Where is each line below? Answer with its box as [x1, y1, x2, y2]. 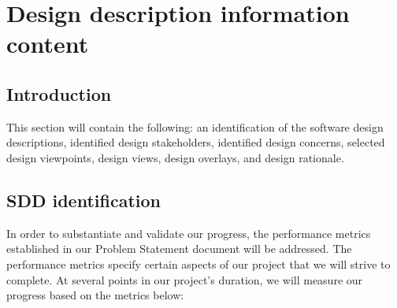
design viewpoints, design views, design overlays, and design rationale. [6, 149, 344, 165]
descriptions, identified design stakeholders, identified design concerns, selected [6, 134, 385, 150]
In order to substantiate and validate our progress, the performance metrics [6, 225, 371, 241]
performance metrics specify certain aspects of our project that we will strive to [6, 255, 391, 272]
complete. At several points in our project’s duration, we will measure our [6, 271, 363, 288]
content [6, 28, 89, 60]
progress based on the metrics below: [6, 287, 184, 303]
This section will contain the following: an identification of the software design [6, 118, 384, 135]
